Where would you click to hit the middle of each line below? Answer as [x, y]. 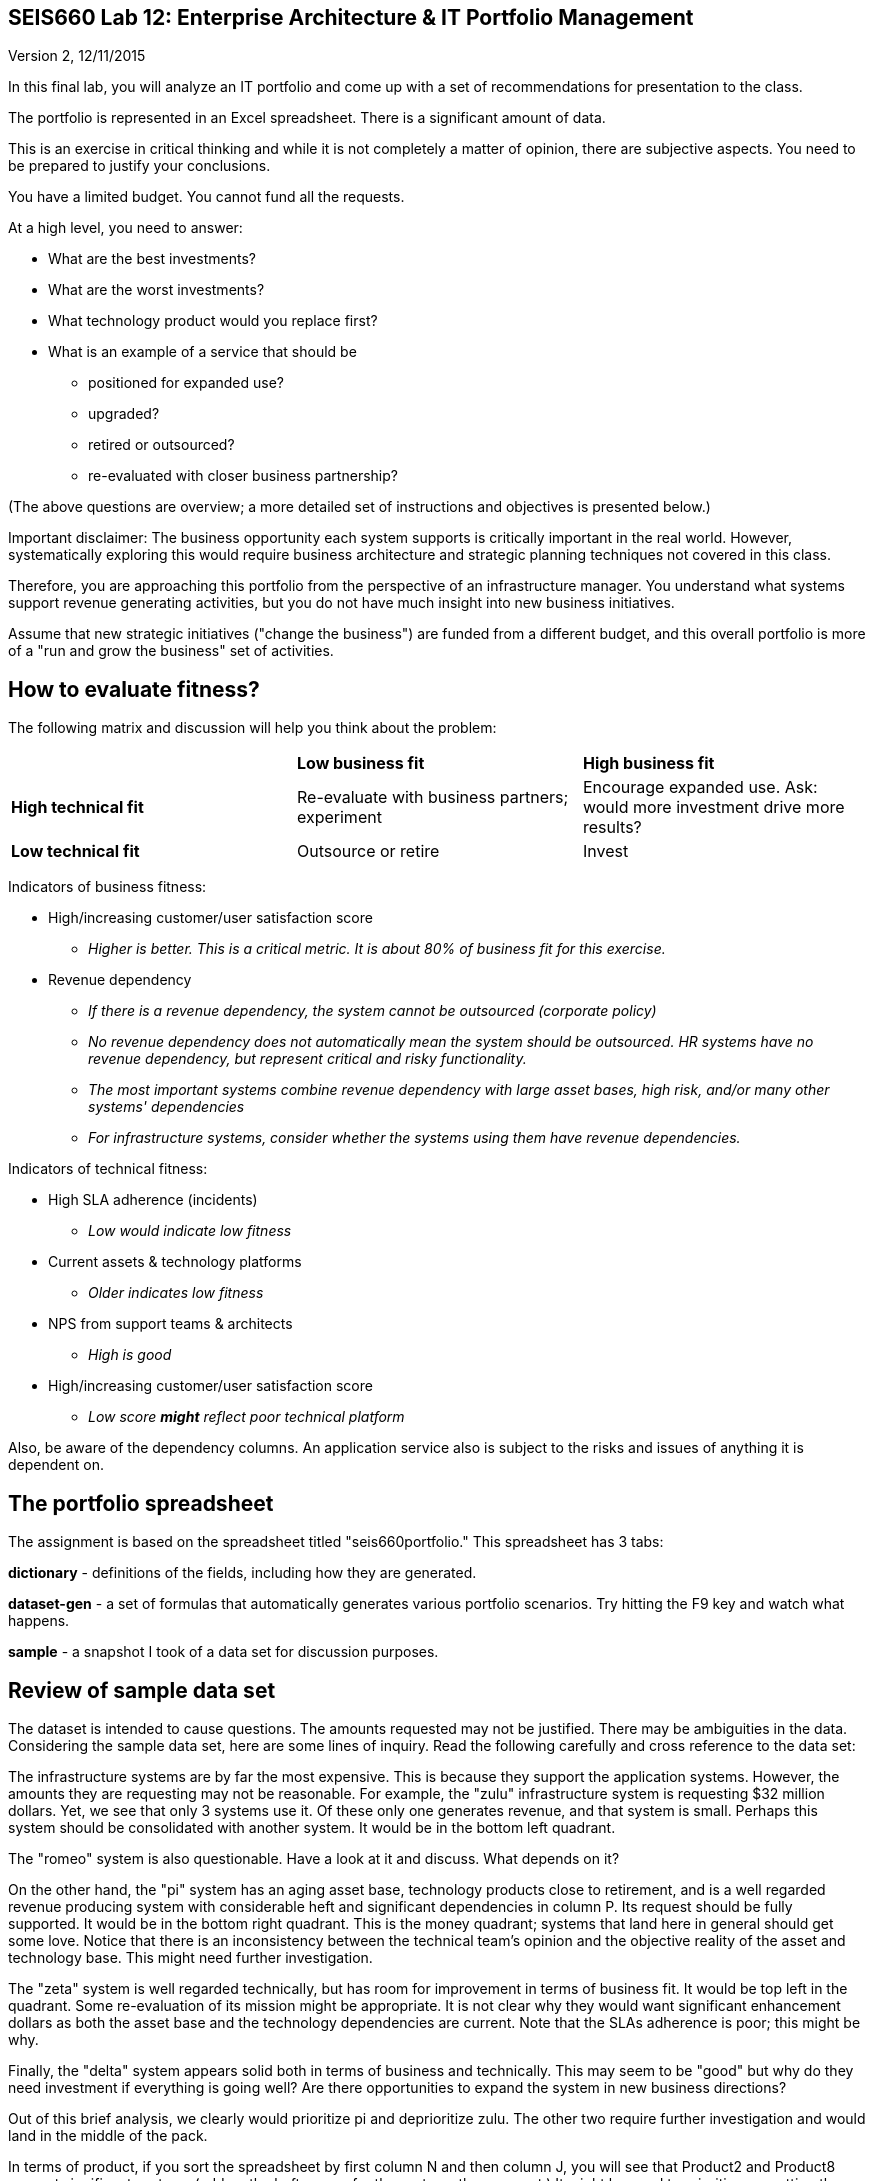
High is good [130, 1355]
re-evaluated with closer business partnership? [243, 476]
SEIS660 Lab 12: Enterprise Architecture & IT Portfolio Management [351, 17]
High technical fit [77, 807]
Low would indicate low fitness [190, 1231]
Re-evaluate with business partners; [432, 797]
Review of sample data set [142, 1690]
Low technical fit [75, 851]
